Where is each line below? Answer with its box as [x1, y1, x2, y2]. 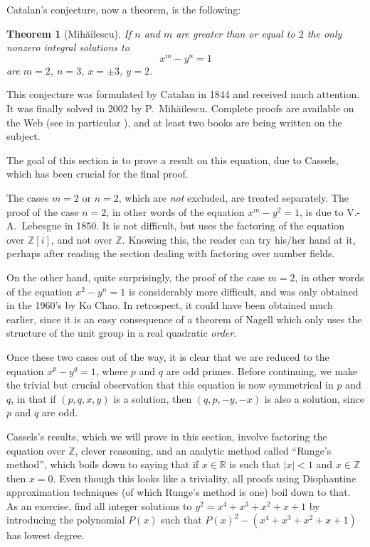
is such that [229, 457, 280, 472]
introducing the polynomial [6, 512, 125, 527]
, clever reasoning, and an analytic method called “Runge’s [75, 443, 332, 457]
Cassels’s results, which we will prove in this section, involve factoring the [6, 428, 327, 443]
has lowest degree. [6, 528, 85, 543]
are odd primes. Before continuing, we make [166, 363, 358, 378]
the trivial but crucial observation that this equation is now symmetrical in [6, 377, 334, 392]
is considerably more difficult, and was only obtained [128, 283, 359, 298]
